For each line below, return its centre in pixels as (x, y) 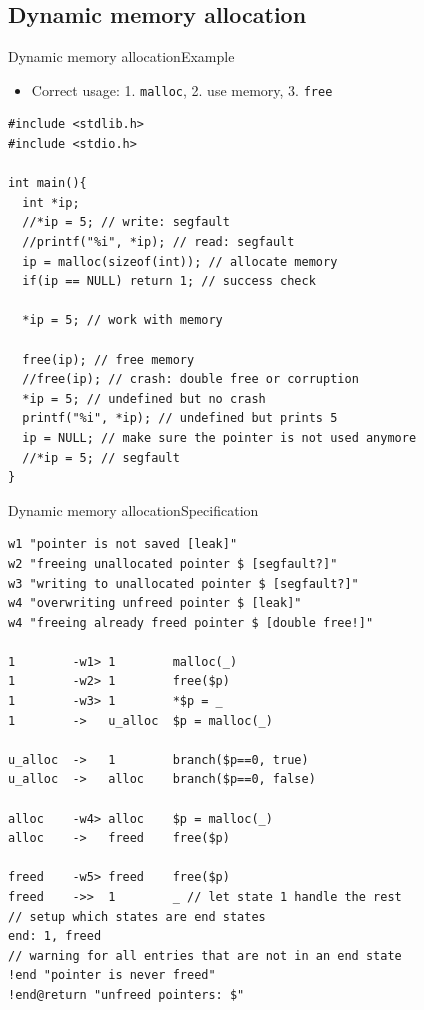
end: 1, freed (55, 936)
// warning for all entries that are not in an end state (205, 955)
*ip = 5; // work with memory (122, 320)
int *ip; (51, 202)
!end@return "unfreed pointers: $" (126, 994)
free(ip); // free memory (108, 359)
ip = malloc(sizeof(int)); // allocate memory (180, 261)
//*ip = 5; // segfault (101, 457)
